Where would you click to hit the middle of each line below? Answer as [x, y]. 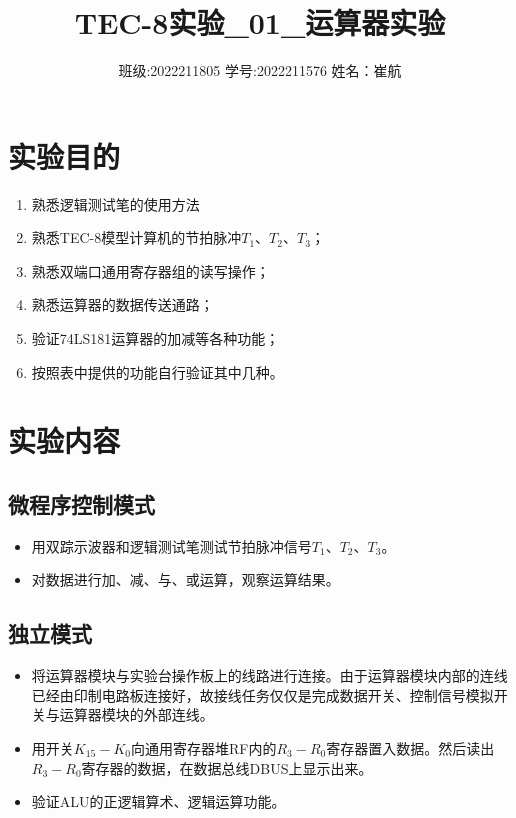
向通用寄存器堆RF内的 [203, 747]
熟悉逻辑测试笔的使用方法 [115, 203]
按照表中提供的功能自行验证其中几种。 [157, 371]
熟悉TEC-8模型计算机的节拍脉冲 [136, 237]
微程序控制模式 [81, 503]
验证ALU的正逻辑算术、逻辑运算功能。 [158, 801]
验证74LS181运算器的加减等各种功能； [155, 338]
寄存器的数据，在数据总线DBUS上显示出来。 [227, 767]
